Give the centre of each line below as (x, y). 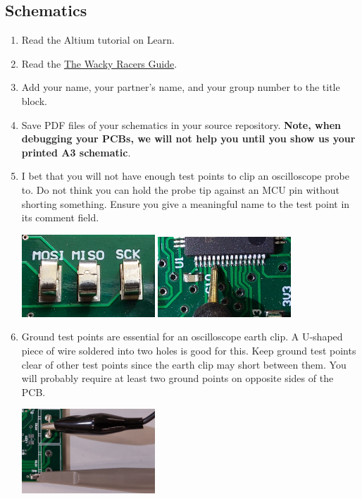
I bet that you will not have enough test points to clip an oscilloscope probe (185, 176)
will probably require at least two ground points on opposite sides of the (177, 378)
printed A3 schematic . (76, 152)
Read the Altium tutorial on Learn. (98, 40)
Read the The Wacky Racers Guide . (99, 63)
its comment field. (60, 217)
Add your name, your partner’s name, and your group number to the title (181, 87)
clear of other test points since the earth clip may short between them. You (184, 364)
